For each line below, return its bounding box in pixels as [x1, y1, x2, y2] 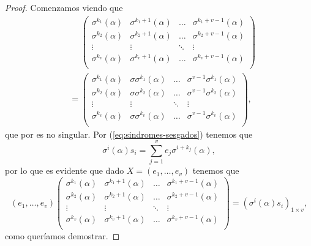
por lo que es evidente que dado [5, 164, 124, 177]
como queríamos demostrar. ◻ [5, 229, 120, 242]
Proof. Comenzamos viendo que [5, 1, 123, 13]
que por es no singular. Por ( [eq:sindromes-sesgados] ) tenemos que [5, 127, 253, 140]
